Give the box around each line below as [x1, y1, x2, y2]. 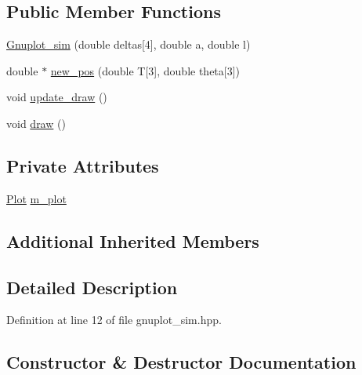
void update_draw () [6, 89, 107, 105]
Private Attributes [6, 153, 159, 177]
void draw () [6, 115, 66, 131]
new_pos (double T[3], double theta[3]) [50, 62, 241, 78]
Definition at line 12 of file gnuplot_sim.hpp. [6, 311, 222, 328]
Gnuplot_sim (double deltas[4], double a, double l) [6, 36, 251, 53]
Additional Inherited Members [6, 228, 259, 253]
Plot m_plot [6, 190, 67, 206]
